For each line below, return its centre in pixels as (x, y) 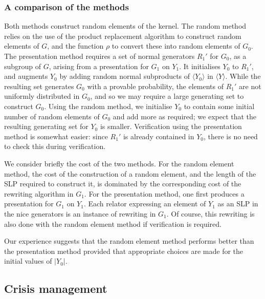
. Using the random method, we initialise (108, 106)
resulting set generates (39, 86)
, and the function (75, 46)
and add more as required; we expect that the (185, 116)
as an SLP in (238, 204)
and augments (26, 76)
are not (250, 86)
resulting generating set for (46, 126)
